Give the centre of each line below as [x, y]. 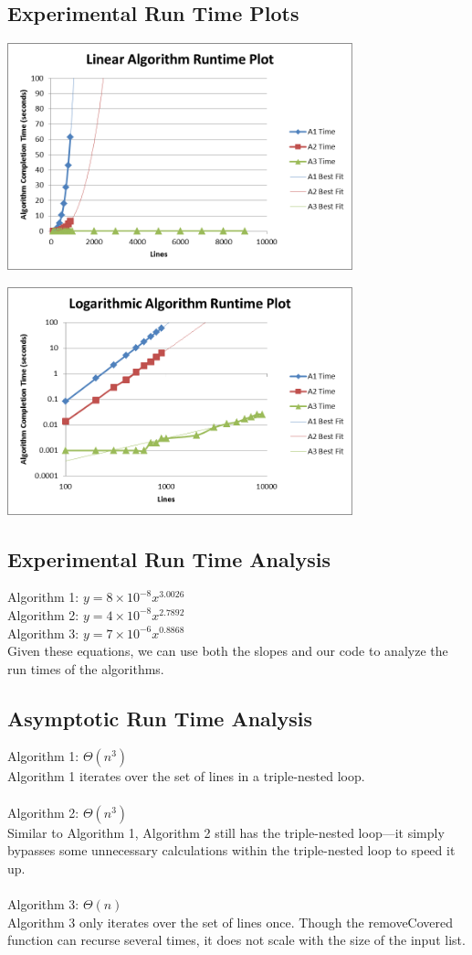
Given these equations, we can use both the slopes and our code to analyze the [228, 651]
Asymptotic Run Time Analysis [160, 718]
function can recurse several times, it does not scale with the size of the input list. [236, 940]
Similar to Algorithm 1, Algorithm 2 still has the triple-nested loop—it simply [226, 832]
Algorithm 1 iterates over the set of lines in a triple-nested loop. [186, 776]
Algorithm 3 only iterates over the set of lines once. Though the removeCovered [231, 922]
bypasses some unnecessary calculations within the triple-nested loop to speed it [231, 850]
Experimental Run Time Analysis [169, 558]
